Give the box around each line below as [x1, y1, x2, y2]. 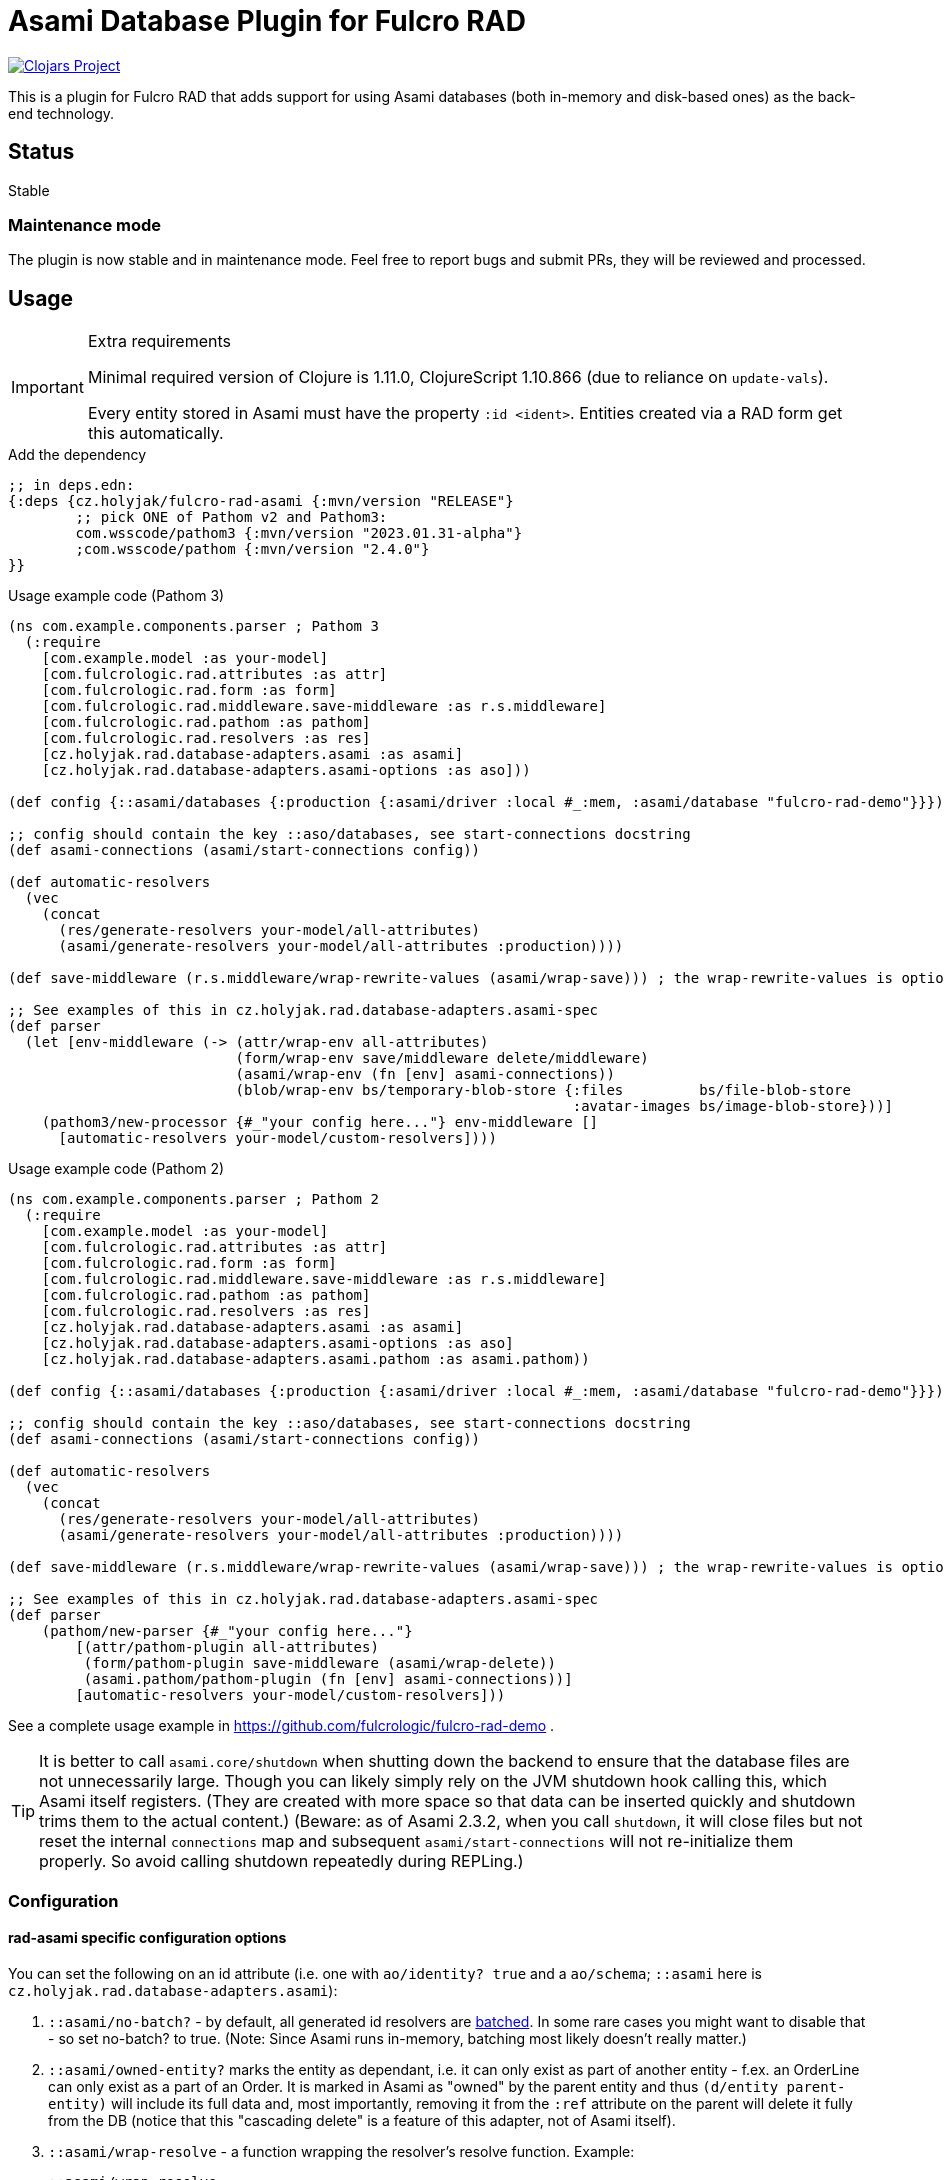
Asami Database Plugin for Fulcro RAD [8, 4, 526, 38]
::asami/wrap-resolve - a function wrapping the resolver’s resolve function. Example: [48, 2142, 635, 2160]
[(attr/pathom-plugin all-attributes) [75, 1639, 379, 1656]
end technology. [8, 104, 115, 122]
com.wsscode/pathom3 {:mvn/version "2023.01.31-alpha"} [75, 525, 523, 542]
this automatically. [87, 423, 224, 444]
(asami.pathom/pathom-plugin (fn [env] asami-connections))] [83, 1671, 573, 1688]
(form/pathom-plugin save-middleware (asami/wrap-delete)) [83, 1655, 556, 1672]
